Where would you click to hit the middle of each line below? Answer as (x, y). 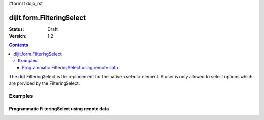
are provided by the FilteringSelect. (44, 83)
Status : (17, 29)
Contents (19, 45)
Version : (18, 36)
